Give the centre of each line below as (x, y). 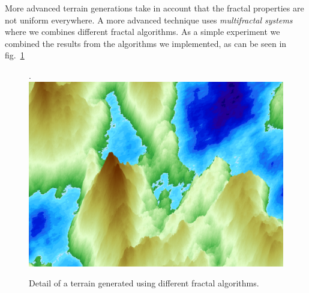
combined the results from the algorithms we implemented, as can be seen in (146, 43)
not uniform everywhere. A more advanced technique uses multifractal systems (149, 20)
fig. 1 (15, 55)
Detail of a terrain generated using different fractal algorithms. (144, 283)
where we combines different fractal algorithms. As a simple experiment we (142, 32)
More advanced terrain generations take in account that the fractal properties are (154, 8)
